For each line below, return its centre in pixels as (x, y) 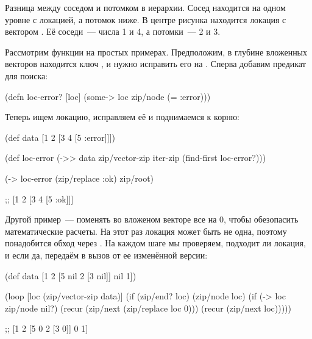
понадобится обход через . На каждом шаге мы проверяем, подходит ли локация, (155, 243)
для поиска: (27, 75)
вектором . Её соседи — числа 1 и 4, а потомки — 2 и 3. (113, 31)
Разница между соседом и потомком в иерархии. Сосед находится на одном (145, 7)
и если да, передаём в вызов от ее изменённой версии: (106, 255)
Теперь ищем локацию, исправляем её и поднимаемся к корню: (122, 117)
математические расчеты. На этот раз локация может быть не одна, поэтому (146, 231)
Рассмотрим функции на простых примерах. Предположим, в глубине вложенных (156, 52)
